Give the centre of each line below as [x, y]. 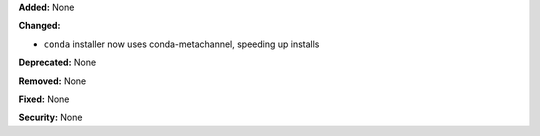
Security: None [50, 117]
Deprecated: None [57, 62]
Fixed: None [44, 99]
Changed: [39, 26]
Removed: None [52, 81]
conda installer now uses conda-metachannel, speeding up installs [181, 44]
